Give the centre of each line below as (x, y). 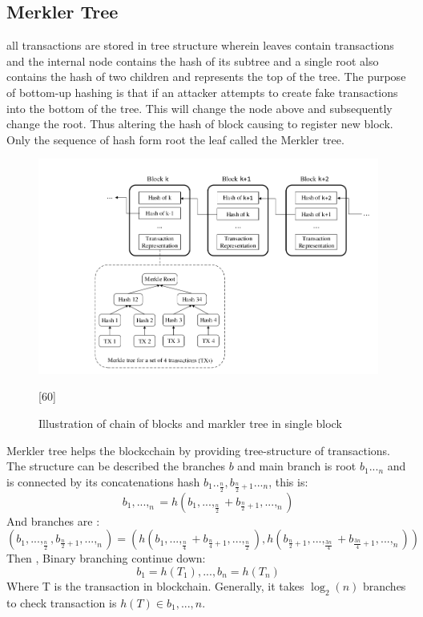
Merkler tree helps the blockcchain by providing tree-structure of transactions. (198, 450)
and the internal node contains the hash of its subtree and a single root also (193, 60)
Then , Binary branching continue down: (106, 558)
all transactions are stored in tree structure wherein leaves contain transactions (200, 45)
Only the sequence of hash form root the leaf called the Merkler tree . (175, 139)
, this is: (288, 481)
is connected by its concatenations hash (103, 481)
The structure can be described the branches (116, 466)
